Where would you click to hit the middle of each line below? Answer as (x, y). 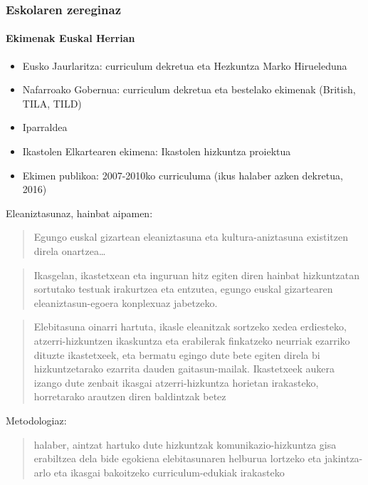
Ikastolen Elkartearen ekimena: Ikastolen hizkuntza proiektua (157, 151)
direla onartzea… (70, 250)
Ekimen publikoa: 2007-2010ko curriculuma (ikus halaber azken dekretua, (183, 175)
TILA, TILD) (52, 103)
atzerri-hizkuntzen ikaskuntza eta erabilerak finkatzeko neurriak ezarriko (192, 340)
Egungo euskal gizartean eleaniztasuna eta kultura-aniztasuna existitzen (191, 237)
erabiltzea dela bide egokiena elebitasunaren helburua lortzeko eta (178, 458)
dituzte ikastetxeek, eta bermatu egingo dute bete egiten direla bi (177, 354)
